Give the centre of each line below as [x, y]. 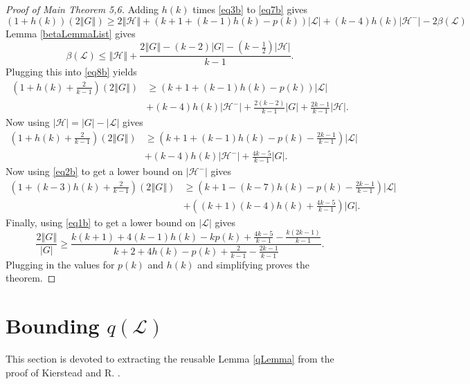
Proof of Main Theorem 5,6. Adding [82, 9]
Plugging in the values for [60, 264]
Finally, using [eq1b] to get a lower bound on [101, 222]
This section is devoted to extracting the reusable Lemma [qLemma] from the [170, 358]
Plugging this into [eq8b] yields [71, 72]
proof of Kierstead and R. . [63, 372]
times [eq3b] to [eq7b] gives [250, 9]
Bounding [53, 325]
